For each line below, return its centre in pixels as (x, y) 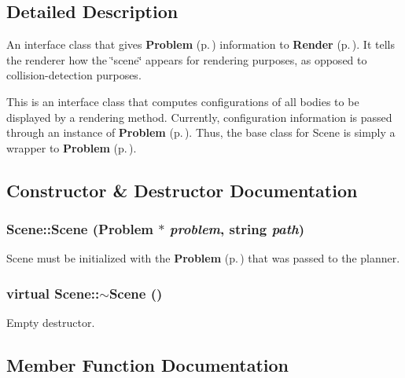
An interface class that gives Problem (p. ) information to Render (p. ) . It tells (201, 44)
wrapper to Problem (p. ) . (72, 147)
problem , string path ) (237, 229)
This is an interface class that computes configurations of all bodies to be (183, 101)
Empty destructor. (51, 323)
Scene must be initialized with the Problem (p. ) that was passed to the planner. (203, 258)
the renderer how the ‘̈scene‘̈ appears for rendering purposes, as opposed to (187, 59)
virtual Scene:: (53, 293)
